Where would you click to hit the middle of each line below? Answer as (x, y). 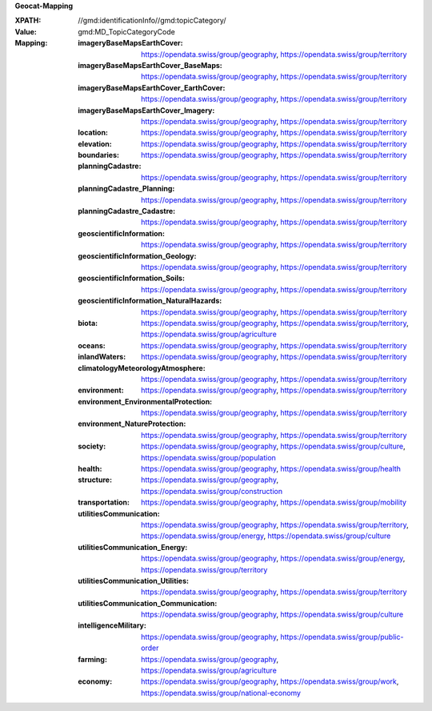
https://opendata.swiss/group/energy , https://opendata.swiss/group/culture (266, 536)
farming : (93, 659)
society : (92, 446)
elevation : (95, 143)
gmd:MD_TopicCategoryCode (126, 31)
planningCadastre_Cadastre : (127, 211)
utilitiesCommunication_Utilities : (134, 580)
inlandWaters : (102, 357)
